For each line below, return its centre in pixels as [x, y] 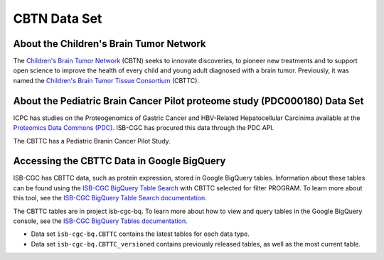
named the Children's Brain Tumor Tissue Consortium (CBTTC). [106, 80]
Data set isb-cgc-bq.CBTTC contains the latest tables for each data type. [140, 234]
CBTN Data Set [58, 18]
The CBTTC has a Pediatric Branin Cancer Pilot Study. [92, 141]
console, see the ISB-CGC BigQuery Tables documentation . [100, 221]
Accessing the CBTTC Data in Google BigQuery [119, 161]
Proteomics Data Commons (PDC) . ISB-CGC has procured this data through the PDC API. [144, 128]
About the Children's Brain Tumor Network [110, 44]
